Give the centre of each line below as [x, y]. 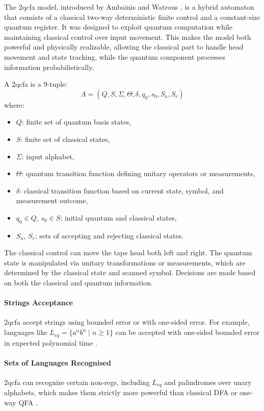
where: [14, 104]
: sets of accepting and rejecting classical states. [109, 235]
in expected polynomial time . [51, 342]
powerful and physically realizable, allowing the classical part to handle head [124, 47]
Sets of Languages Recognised [58, 362]
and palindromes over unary [208, 382]
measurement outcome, [52, 200]
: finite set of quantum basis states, [76, 122]
